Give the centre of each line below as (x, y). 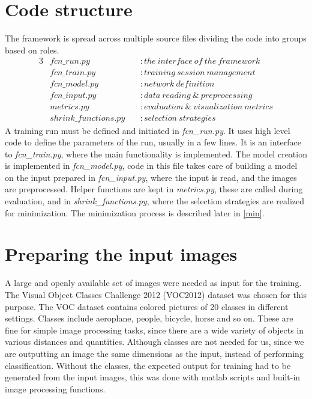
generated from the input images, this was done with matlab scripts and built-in (153, 377)
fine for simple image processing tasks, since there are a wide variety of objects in (154, 330)
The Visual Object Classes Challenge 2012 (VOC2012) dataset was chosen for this (156, 294)
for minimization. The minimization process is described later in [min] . (135, 212)
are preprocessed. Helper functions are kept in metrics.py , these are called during (154, 189)
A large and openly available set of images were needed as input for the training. (153, 283)
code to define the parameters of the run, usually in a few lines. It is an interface (153, 142)
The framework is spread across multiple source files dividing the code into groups (156, 38)
